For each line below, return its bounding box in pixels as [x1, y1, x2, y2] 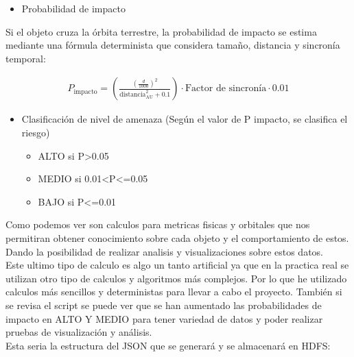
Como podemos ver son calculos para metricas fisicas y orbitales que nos [5, 217, 310, 232]
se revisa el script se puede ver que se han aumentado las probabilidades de [5, 297, 322, 312]
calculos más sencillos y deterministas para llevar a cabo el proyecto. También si [5, 284, 342, 299]
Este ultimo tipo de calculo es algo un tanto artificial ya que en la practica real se [5, 258, 349, 272]
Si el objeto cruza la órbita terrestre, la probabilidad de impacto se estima [5, 24, 317, 38]
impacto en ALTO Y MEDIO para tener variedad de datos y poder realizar [5, 311, 323, 325]
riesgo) [21, 125, 50, 139]
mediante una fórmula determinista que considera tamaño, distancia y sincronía [5, 38, 340, 52]
